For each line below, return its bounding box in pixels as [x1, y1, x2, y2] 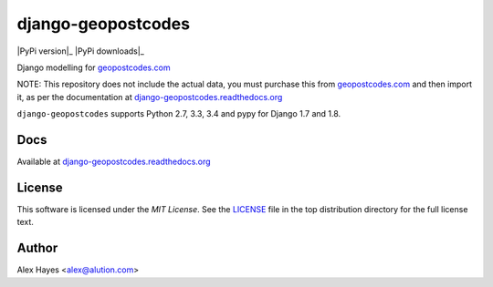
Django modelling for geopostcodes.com [16, 62, 171, 73]
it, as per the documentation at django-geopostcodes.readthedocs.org [16, 91, 283, 102]
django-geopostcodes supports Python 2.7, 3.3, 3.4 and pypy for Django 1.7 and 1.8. [16, 108, 341, 119]
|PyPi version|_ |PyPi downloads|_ [16, 46, 145, 56]
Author [16, 241, 58, 256]
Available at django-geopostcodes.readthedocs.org [16, 156, 211, 168]
